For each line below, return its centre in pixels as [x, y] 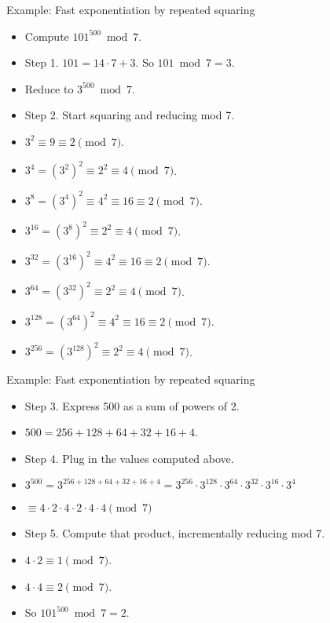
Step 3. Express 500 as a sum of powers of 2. [132, 405]
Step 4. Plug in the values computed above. [129, 458]
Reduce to [49, 88]
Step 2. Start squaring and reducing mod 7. [130, 115]
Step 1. [42, 62]
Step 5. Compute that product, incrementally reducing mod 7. [175, 533]
